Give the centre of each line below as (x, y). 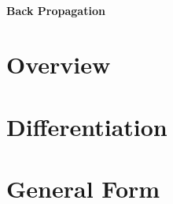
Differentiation (87, 126)
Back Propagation (56, 10)
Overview (59, 64)
